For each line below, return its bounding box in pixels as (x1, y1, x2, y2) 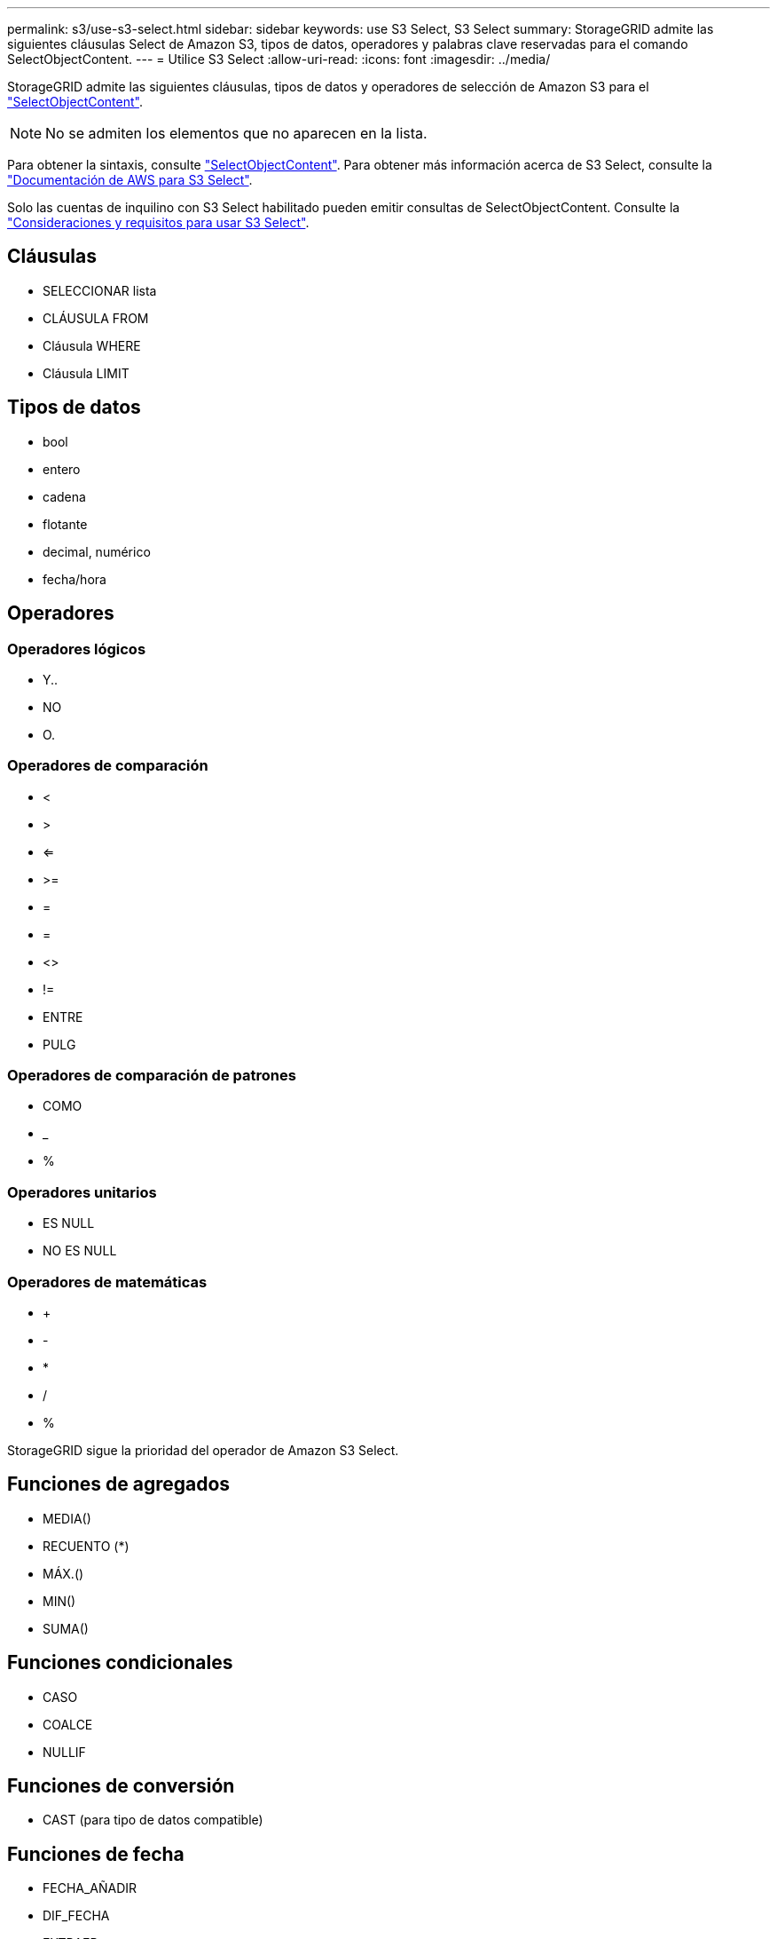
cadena (43, 488, 86, 504)
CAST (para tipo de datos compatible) (43, 1812, 263, 1828)
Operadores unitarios (7, 1183, 157, 1201)
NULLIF (43, 1744, 86, 1760)
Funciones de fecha (7, 1842, 184, 1865)
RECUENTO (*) (43, 1538, 129, 1554)
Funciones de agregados (7, 1473, 231, 1496)
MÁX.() (43, 1565, 84, 1581)
